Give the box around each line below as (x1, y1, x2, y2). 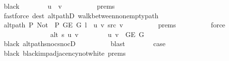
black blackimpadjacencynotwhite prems (3, 48, 126, 58)
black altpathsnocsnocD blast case (3, 38, 165, 49)
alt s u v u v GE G (50, 29, 145, 39)
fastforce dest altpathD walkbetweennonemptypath (3, 10, 159, 20)
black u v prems (3, 1, 115, 11)
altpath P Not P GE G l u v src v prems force (3, 20, 226, 30)
